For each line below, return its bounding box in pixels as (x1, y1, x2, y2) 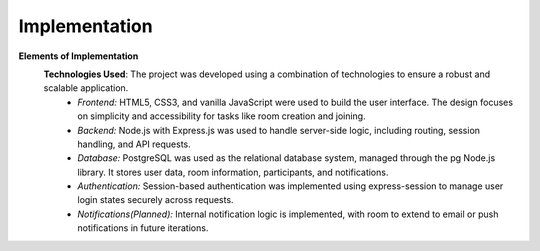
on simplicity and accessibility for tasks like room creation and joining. (77, 110, 366, 122)
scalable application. (43, 82, 129, 94)
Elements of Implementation (18, 50, 139, 62)
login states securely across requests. (77, 194, 234, 206)
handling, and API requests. (77, 138, 192, 150)
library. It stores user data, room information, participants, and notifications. (77, 166, 389, 178)
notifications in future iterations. (77, 222, 209, 234)
